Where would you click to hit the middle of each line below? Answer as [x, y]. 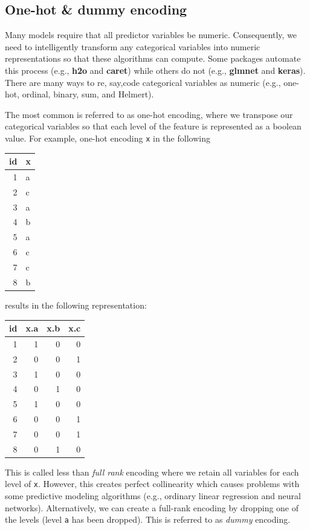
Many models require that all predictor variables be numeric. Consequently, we [151, 35]
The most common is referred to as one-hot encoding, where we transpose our [149, 114]
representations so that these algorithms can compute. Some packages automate [153, 58]
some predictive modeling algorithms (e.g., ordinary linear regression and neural [153, 496]
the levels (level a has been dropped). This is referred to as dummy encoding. [148, 519]
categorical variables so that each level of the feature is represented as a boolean [153, 126]
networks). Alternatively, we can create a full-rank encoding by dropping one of [152, 507]
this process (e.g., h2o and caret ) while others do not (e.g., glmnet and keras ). [155, 70]
